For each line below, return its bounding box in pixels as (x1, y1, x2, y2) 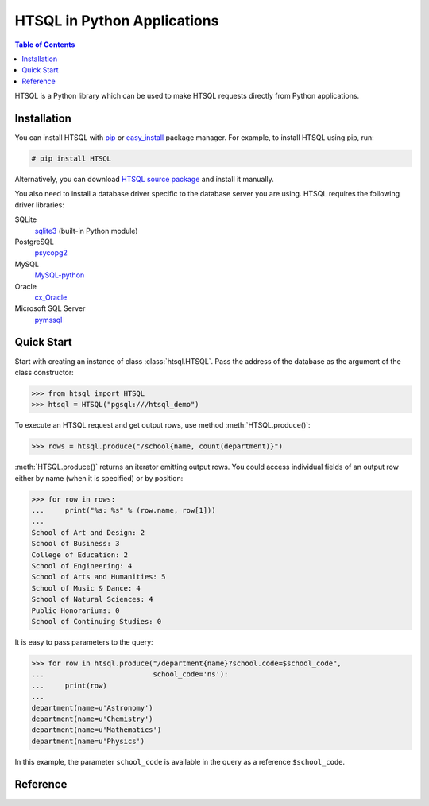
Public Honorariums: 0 (31, 606, 120, 615)
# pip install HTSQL (31, 154, 111, 163)
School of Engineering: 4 (31, 561, 133, 571)
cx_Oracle (34, 293, 68, 302)
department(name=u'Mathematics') (31, 726, 162, 734)
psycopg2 (34, 248, 68, 258)
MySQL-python (34, 270, 85, 280)
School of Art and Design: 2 (31, 528, 145, 537)
